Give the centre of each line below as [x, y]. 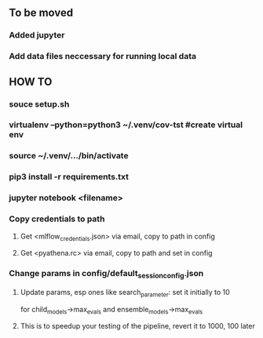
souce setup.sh [39, 104]
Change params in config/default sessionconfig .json [106, 274]
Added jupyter [37, 35]
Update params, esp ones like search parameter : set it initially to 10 [125, 293]
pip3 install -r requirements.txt [69, 177]
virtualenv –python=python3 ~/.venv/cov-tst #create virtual [126, 125]
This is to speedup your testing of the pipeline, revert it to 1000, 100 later [138, 326]
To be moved [41, 13]
